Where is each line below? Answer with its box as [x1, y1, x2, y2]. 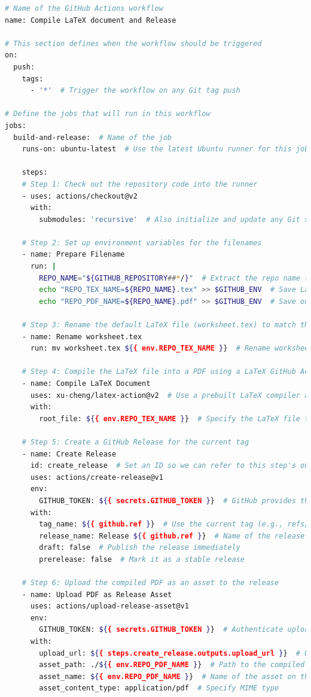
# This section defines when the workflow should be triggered [5, 39, 262, 48]
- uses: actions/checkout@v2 [22, 191, 138, 200]
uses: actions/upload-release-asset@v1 [30, 602, 189, 611]
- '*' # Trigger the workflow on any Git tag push [30, 86, 240, 95]
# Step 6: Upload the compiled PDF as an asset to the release [22, 579, 279, 588]
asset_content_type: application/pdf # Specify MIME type [39, 684, 279, 693]
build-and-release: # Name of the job [13, 133, 172, 142]
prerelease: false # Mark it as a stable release [39, 555, 245, 564]
